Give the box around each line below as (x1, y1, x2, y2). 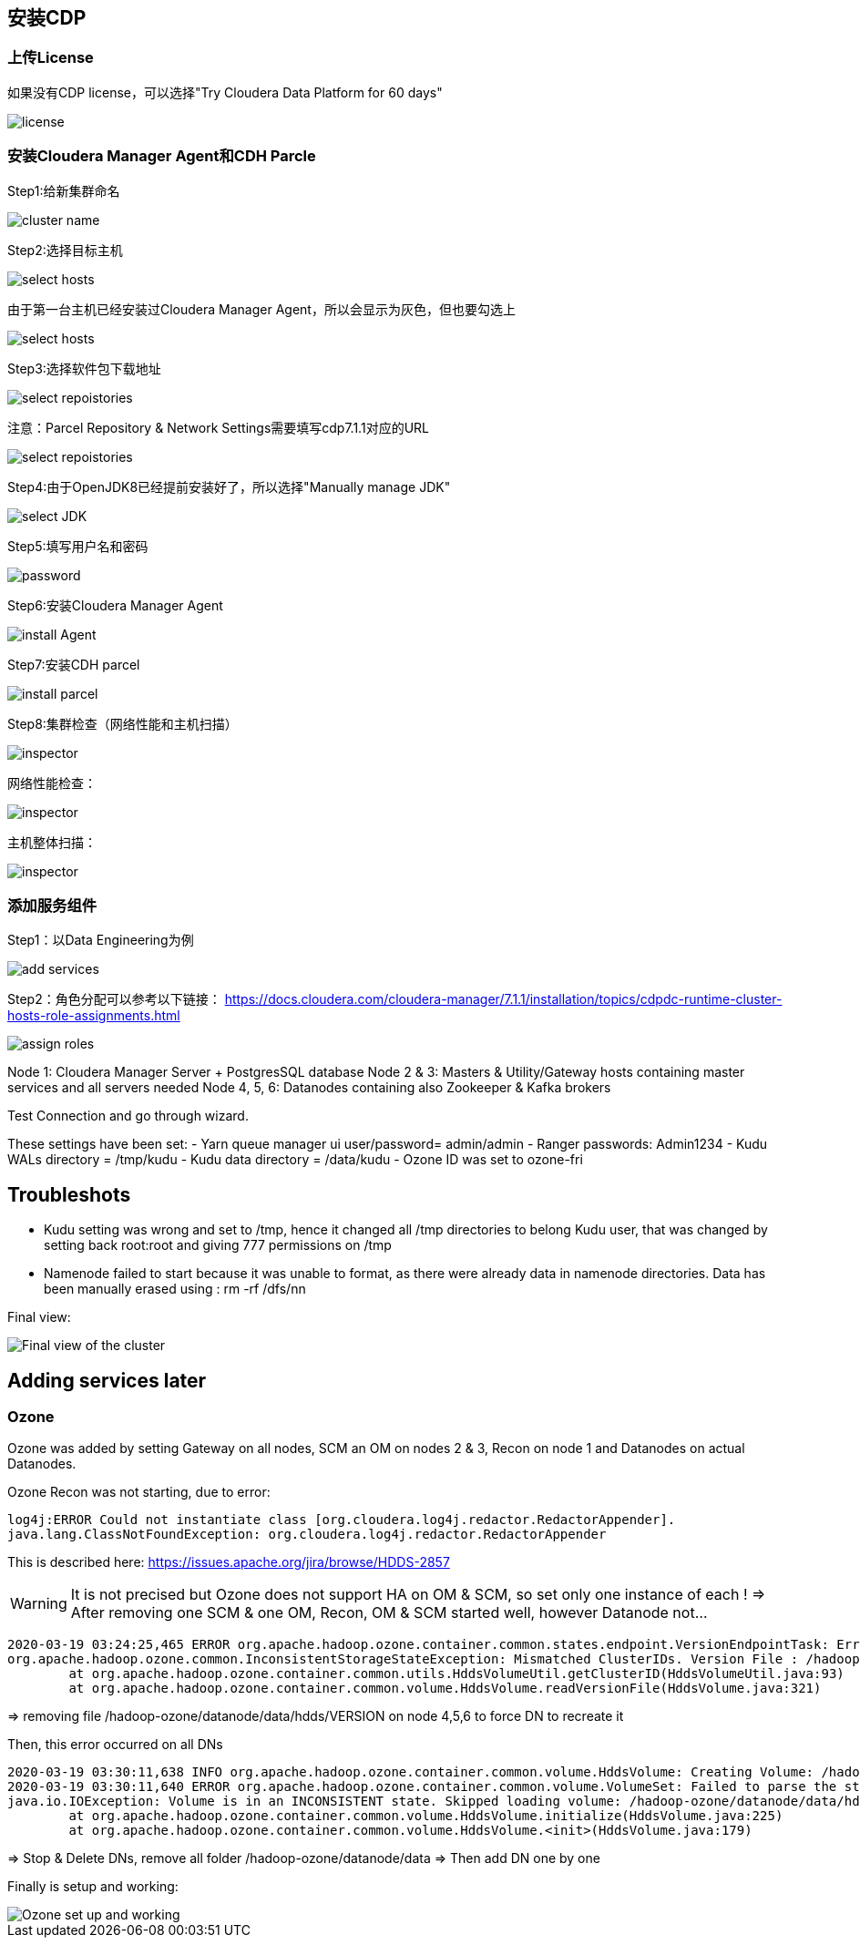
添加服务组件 (7, 896, 97, 915)
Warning (10, 1594, 67, 1613)
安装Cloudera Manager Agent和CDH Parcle (7, 147, 316, 166)
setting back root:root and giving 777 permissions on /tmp (44, 1237, 392, 1254)
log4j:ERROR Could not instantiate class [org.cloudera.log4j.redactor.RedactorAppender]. (7, 1512, 676, 1528)
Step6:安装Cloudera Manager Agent (7, 597, 223, 613)
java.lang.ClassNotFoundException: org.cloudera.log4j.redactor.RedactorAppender (7, 1527, 607, 1542)
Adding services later (7, 1368, 207, 1392)
